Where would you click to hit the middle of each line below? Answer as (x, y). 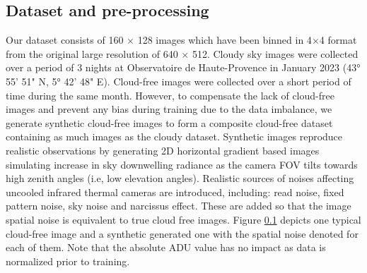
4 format (338, 40)
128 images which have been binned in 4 (225, 40)
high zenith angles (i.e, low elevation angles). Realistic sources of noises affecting (180, 178)
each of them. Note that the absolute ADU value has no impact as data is (166, 247)
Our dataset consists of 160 (65, 40)
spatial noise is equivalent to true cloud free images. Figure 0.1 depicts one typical (183, 219)
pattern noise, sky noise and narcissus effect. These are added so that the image (179, 206)
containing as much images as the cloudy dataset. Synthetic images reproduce (174, 136)
